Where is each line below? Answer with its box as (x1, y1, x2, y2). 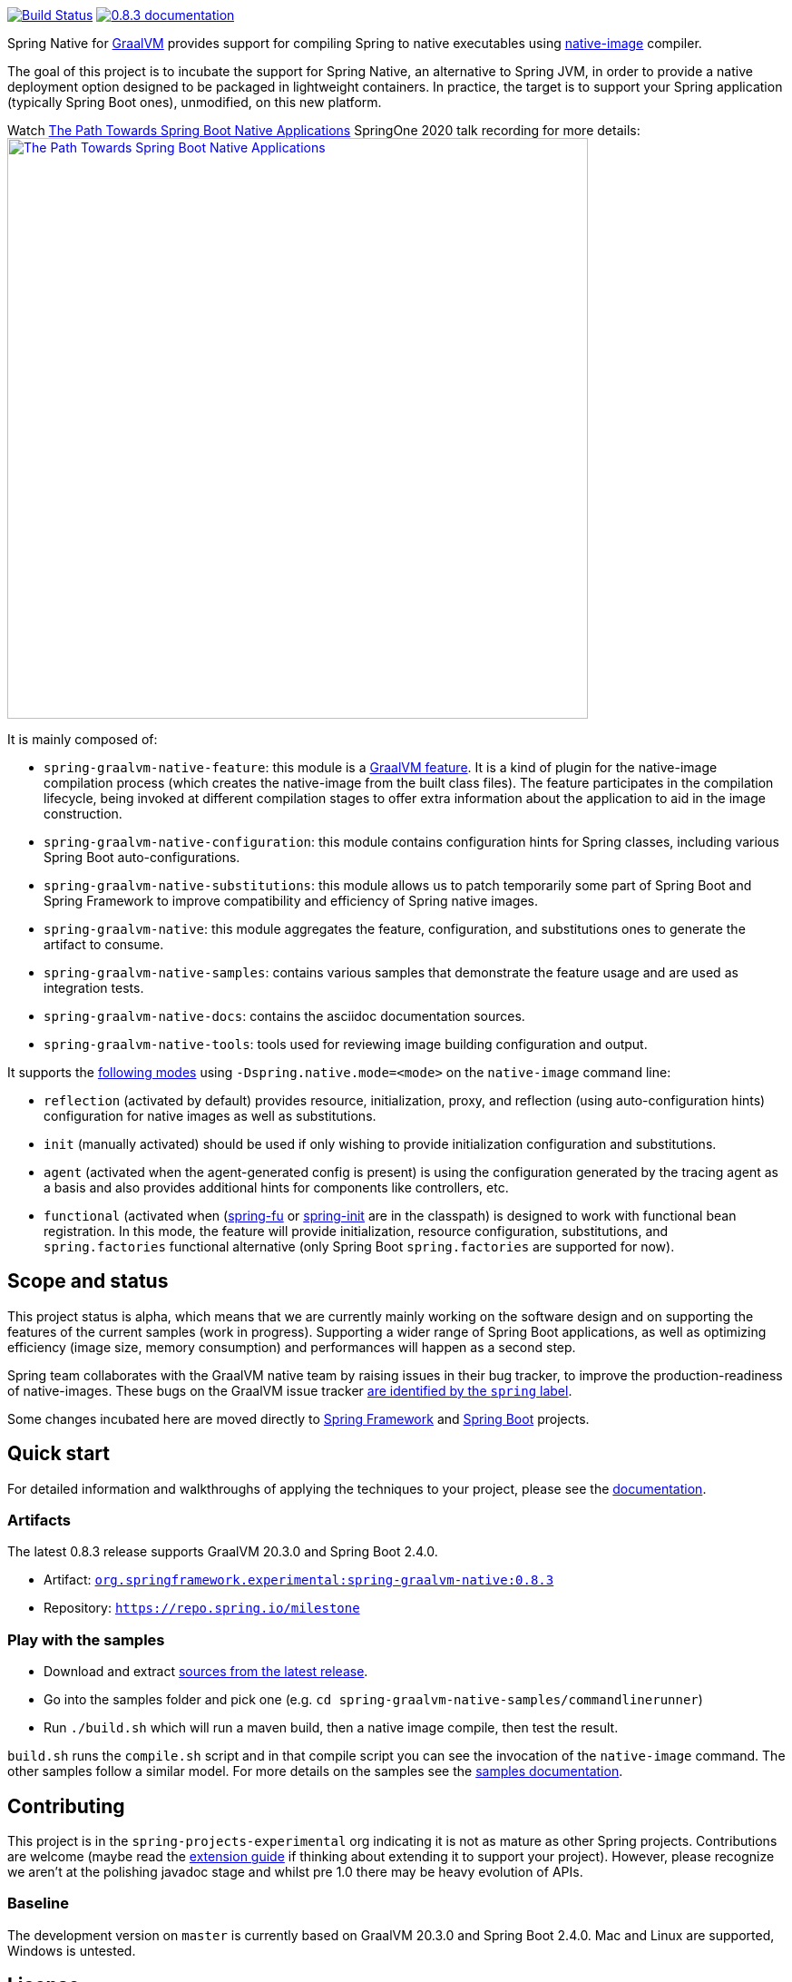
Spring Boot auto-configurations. (44, 849, 240, 865)
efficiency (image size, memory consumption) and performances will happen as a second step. (7, 1339, 576, 1355)
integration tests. (44, 980, 144, 996)
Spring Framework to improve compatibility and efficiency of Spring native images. (44, 893, 538, 908)
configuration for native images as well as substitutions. (44, 1108, 376, 1123)
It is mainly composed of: (7, 731, 158, 747)
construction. (44, 806, 122, 821)
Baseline (7, 1894, 70, 1913)
